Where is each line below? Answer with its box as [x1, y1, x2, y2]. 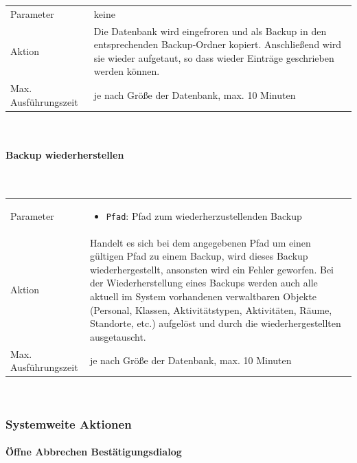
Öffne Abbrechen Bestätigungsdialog [5, 444, 182, 459]
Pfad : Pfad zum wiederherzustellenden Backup [106, 208, 302, 223]
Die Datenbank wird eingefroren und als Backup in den [93, 23, 327, 38]
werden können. [93, 64, 160, 78]
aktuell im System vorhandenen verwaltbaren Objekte [89, 289, 316, 303]
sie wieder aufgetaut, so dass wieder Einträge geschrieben [93, 50, 334, 65]
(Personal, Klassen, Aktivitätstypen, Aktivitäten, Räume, [89, 302, 332, 317]
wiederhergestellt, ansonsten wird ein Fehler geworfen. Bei [89, 262, 334, 276]
